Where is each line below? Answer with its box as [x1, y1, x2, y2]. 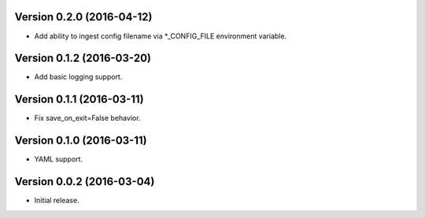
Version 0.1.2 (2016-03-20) [14, 52, 151, 65]
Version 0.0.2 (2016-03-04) [14, 175, 155, 188]
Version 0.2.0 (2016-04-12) [14, 10, 153, 24]
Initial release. [34, 196, 79, 205]
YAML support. [34, 154, 83, 164]
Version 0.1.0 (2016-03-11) [14, 134, 147, 147]
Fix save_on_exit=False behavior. [34, 114, 141, 123]
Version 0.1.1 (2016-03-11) [14, 93, 145, 106]
